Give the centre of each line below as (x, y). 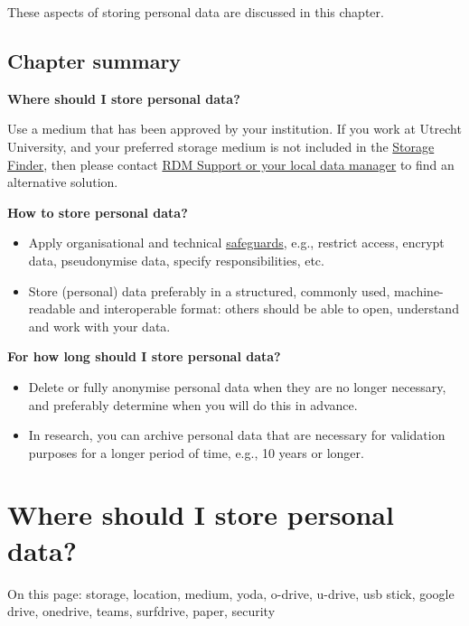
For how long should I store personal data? (144, 356)
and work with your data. (99, 326)
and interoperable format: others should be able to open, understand (269, 308)
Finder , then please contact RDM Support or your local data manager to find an (231, 164)
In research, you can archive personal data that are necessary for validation (237, 435)
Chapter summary (94, 60)
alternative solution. (63, 182)
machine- (418, 290)
